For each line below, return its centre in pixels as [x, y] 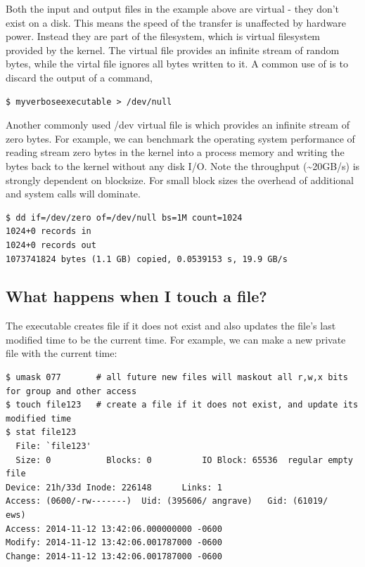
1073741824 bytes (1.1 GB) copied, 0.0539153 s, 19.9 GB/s [147, 259]
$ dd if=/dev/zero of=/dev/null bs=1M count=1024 [124, 217]
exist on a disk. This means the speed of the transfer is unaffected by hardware [176, 22]
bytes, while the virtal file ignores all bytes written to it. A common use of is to [177, 64]
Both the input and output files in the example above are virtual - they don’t [173, 8]
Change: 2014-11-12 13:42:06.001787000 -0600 [114, 556]
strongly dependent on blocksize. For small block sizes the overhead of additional [180, 180]
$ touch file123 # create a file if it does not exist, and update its [182, 405]
